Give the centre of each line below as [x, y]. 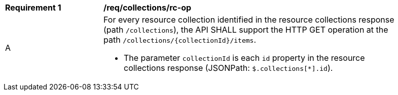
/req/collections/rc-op [148, 8]
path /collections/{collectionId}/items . [180, 40]
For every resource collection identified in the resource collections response [249, 20]
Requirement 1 [33, 8]
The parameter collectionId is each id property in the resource [244, 58]
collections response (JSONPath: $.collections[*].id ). [228, 68]
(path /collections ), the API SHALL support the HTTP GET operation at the [246, 30]
